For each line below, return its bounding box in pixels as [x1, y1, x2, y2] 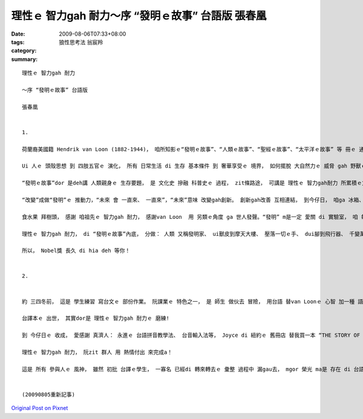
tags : [11, 38, 25, 45]
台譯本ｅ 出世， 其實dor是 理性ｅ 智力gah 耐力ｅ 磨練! [22, 315, 169, 322]
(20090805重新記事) [22, 391, 76, 398]
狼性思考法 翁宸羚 [59, 38, 103, 45]
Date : [11, 30, 25, 37]
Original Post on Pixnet [11, 404, 68, 412]
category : [11, 47, 37, 54]
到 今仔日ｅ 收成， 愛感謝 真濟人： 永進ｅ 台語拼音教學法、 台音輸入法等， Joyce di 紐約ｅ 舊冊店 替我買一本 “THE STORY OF [22, 332, 361, 339]
